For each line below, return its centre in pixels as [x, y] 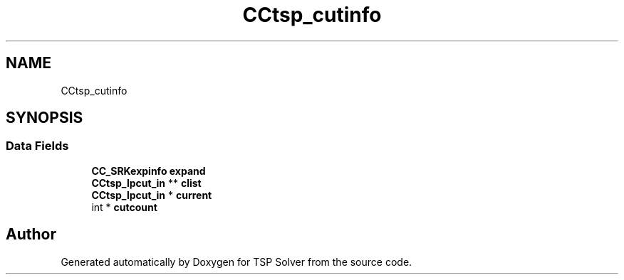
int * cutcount [124, 207]
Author [31, 235]
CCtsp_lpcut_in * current [152, 195]
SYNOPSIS [45, 118]
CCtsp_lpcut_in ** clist [146, 183]
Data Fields [37, 146]
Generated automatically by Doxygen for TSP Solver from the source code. [236, 262]
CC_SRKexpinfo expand [149, 171]
